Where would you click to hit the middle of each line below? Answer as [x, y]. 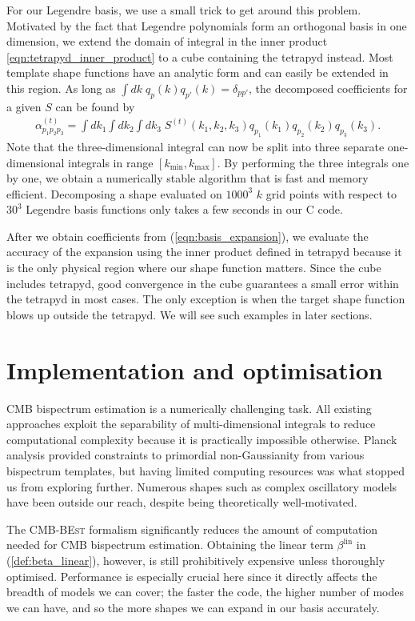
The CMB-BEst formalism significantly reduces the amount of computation [192, 529]
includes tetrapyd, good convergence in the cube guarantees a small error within [203, 283]
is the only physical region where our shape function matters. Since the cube [194, 268]
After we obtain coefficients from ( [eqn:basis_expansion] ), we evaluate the [188, 236]
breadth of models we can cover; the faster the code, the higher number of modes [205, 592]
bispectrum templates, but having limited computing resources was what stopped [206, 470]
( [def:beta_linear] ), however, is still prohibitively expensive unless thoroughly [196, 560]
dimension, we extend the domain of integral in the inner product [167, 41]
